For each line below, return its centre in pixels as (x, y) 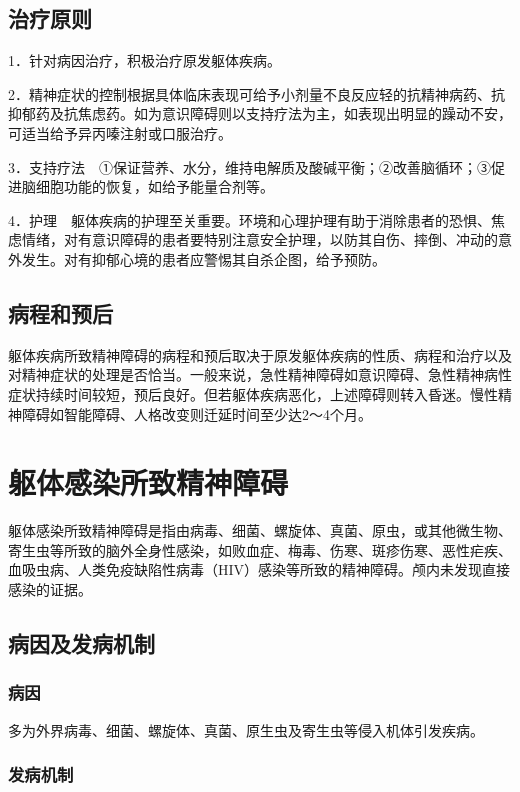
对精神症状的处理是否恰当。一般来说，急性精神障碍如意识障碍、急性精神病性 (260, 374)
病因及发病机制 (81, 643)
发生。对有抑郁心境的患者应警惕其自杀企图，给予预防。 (203, 258)
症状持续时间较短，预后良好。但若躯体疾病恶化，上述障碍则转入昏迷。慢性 (253, 393)
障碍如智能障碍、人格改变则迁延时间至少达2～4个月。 (196, 413)
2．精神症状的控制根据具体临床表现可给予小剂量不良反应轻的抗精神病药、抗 (256, 93)
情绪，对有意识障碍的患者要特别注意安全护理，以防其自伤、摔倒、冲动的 (259, 239)
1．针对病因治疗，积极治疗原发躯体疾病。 (144, 60)
